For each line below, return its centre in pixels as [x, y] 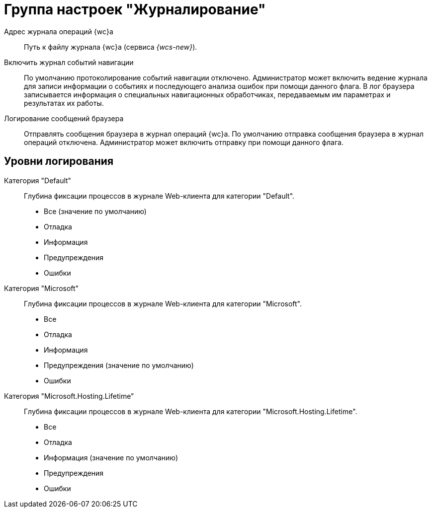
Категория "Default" [38, 180]
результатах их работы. [64, 103]
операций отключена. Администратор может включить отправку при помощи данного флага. [184, 142]
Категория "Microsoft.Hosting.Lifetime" [69, 396]
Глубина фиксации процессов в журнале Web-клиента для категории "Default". [159, 196]
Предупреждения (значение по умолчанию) [119, 365]
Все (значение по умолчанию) [95, 211]
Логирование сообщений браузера [64, 118]
